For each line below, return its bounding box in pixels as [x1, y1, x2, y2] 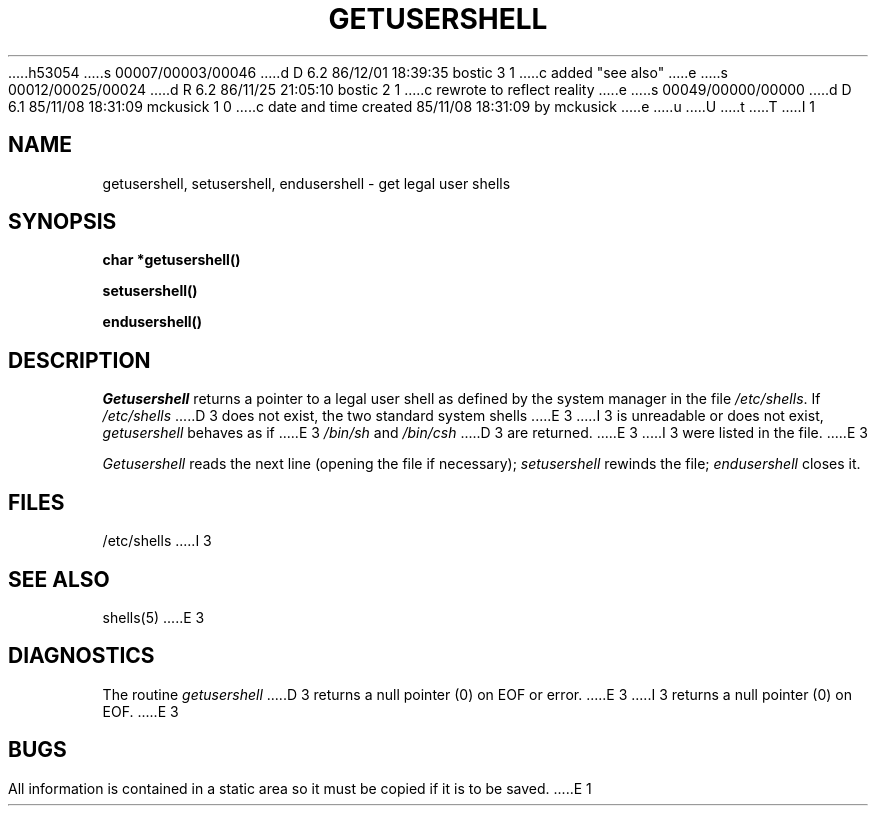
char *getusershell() [102, 251, 241, 269]
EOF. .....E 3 [102, 702, 179, 720]
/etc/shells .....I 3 [102, 532, 212, 550]
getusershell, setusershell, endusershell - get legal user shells [102, 174, 511, 192]
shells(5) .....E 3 [102, 608, 205, 626]
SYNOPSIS [8, 209, 117, 235]
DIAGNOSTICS [8, 643, 155, 669]
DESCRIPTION [8, 347, 151, 373]
